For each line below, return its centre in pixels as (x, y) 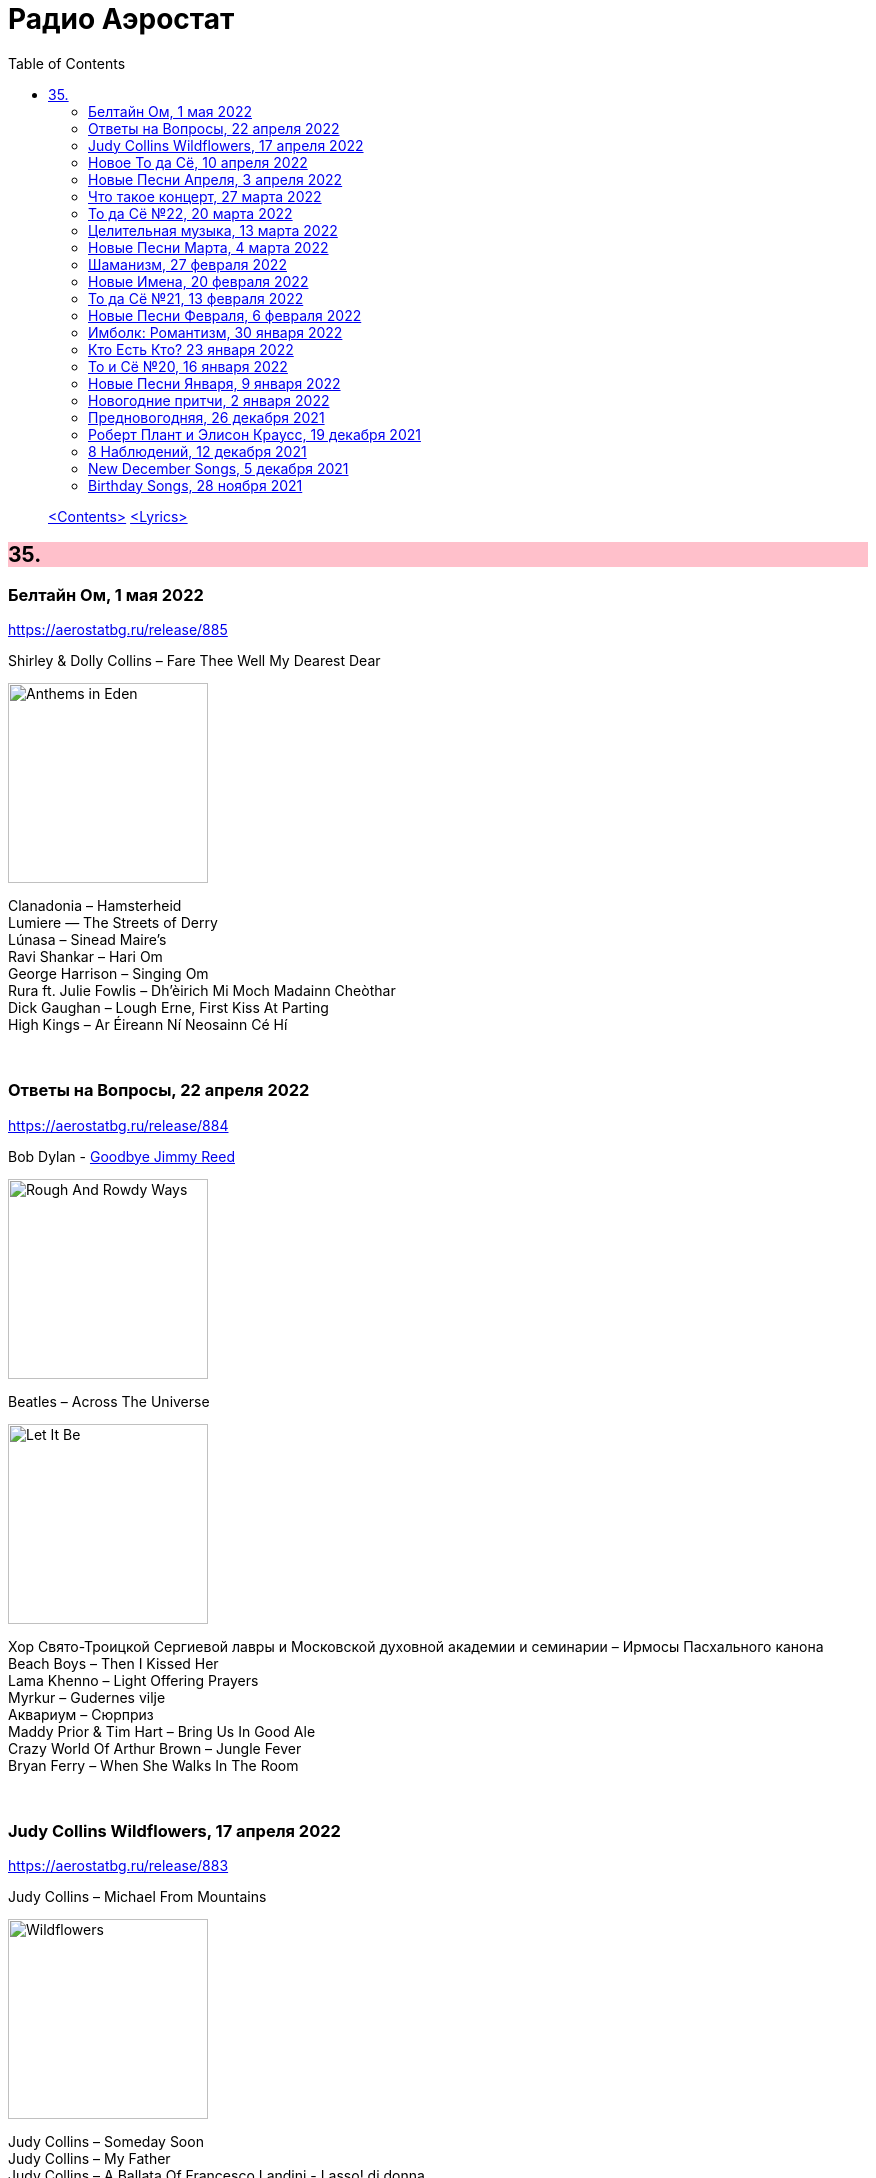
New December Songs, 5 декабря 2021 (218, 468)
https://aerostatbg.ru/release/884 (118, 1125)
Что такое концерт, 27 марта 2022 (205, 196)
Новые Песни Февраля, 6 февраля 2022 (225, 315)
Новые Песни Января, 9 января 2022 (214, 383)
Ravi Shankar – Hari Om (85, 956)
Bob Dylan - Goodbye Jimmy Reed (121, 1156)
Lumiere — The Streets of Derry (113, 922)
